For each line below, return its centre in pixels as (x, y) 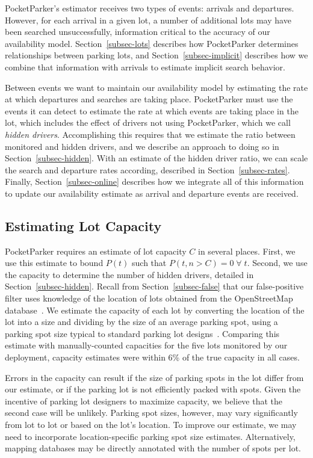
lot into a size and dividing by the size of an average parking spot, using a (141, 322)
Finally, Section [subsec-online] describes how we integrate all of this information (154, 181)
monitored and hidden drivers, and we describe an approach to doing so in (142, 146)
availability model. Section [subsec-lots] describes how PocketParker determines (152, 43)
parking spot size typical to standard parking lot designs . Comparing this (142, 333)
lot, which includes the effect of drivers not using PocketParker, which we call (148, 122)
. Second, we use (277, 263)
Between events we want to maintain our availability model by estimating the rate (156, 87)
